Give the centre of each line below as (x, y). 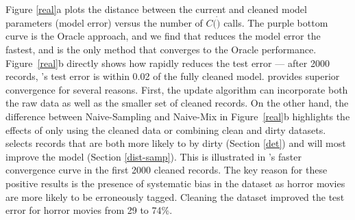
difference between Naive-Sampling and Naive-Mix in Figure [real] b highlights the (178, 116)
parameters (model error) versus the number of (104, 22)
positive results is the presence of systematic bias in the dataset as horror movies (175, 183)
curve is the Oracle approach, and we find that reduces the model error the (163, 36)
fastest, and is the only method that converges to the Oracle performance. (161, 49)
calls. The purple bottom (276, 22)
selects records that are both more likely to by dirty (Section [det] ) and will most (176, 143)
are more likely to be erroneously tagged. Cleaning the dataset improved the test (175, 196)
